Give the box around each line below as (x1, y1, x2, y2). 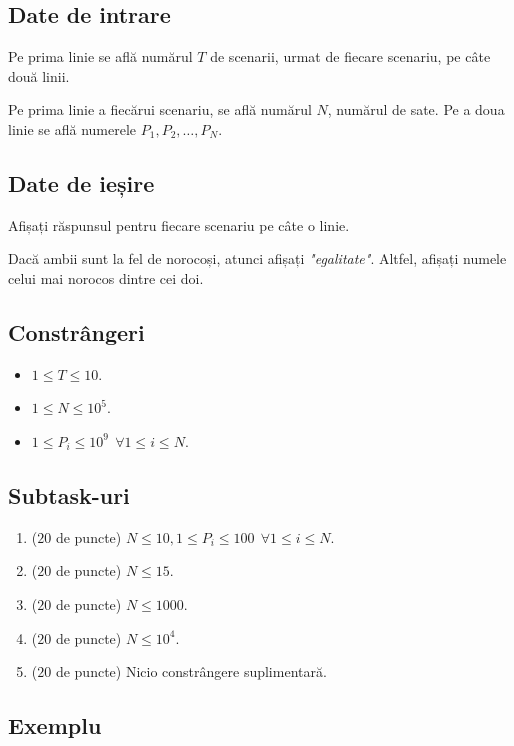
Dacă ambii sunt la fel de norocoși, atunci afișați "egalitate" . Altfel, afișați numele (8, 248, 507, 269)
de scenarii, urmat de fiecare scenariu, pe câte (210, 46, 491, 67)
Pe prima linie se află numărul (8, 46, 193, 67)
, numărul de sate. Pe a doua (327, 99, 505, 120)
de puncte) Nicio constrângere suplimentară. (55, 661, 327, 682)
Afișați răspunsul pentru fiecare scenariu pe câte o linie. (8, 214, 350, 235)
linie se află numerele (8, 118, 137, 139)
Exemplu (8, 710, 102, 741)
